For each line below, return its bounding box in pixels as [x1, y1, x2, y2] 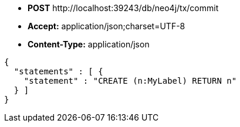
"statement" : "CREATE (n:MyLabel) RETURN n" [23, 76, 237, 85]
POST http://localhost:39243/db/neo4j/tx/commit [28, 3, 219, 13]
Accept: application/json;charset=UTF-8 [28, 21, 185, 31]
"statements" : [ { [13, 67, 103, 76]
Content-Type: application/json [28, 39, 150, 49]
